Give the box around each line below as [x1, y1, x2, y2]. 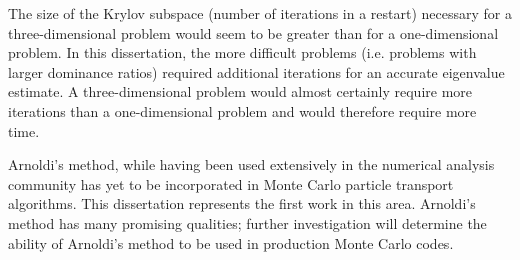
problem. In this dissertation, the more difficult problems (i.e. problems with [8, 42, 477, 63]
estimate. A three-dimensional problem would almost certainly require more [8, 81, 473, 102]
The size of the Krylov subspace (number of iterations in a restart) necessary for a [8, 3, 512, 23]
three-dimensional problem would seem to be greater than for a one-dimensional [8, 22, 499, 43]
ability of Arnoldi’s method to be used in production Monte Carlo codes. [8, 232, 454, 253]
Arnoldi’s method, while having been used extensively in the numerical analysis [8, 154, 495, 175]
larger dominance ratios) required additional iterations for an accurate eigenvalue [8, 61, 505, 82]
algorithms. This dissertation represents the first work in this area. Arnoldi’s [8, 193, 476, 214]
